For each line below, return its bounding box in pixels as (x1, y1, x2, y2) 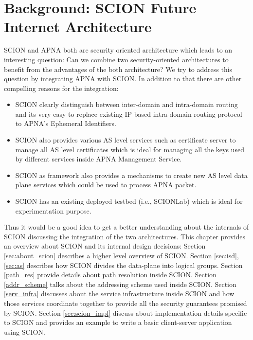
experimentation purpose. (15, 205, 91, 215)
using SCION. (4, 326, 45, 337)
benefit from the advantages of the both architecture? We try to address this (4, 64, 233, 74)
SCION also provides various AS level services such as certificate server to (15, 135, 236, 145)
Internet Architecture (4, 17, 152, 36)
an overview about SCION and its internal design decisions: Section (4, 241, 206, 251)
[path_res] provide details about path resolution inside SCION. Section (4, 269, 217, 280)
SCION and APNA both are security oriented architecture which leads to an (4, 45, 233, 55)
